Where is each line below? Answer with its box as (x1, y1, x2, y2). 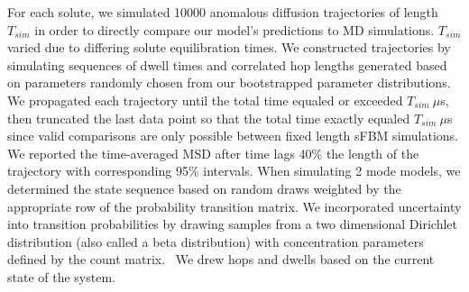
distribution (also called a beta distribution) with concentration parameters (7, 232, 424, 251)
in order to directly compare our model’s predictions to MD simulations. (34, 20, 435, 39)
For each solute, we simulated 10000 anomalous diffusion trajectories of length (7, 3, 438, 21)
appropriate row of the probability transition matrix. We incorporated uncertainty (7, 196, 462, 215)
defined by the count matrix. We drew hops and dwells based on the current (7, 250, 435, 269)
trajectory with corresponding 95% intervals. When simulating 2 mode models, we (7, 161, 461, 180)
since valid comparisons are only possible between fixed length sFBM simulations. (7, 126, 459, 145)
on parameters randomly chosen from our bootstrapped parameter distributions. (7, 73, 451, 92)
